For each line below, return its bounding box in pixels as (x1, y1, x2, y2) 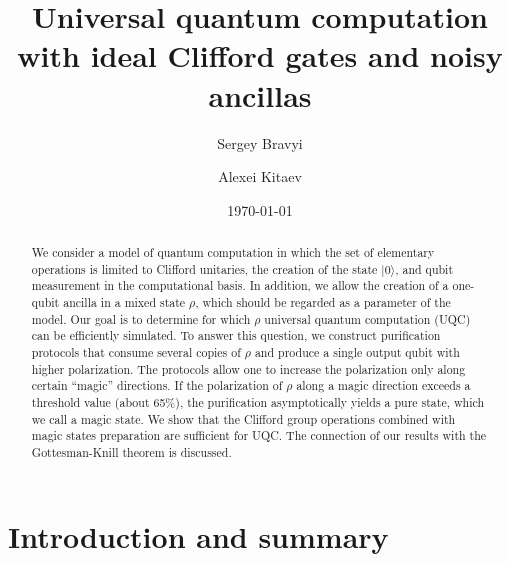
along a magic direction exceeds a (296, 377, 471, 394)
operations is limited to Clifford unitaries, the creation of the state (31, 260, 378, 277)
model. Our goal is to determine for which (31, 310, 251, 327)
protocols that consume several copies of (31, 344, 241, 361)
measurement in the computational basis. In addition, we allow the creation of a (31, 277, 449, 294)
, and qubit (395, 260, 454, 277)
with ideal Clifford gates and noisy (17, 35, 503, 76)
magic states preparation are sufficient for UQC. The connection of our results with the (31, 427, 487, 444)
